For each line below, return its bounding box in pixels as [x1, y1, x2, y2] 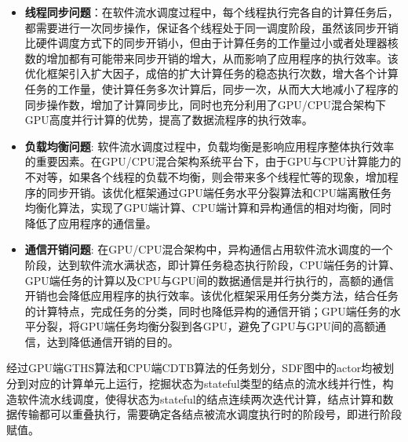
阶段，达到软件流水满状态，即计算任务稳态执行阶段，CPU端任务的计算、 [24, 256, 400, 272]
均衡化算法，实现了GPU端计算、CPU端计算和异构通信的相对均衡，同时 [24, 199, 392, 216]
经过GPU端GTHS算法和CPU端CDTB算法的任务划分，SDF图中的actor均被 [6, 360, 384, 376]
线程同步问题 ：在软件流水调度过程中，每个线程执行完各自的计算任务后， [24, 4, 399, 20]
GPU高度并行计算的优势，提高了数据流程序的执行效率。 [24, 111, 313, 128]
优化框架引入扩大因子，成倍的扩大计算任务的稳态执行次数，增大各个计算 [24, 65, 399, 82]
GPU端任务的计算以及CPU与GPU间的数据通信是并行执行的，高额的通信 [24, 272, 394, 288]
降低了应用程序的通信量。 [24, 214, 157, 231]
